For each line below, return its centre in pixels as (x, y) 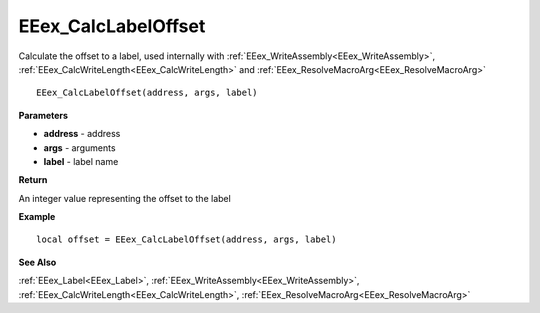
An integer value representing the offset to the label (125, 198)
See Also (37, 262)
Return (33, 180)
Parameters (43, 115)
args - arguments (79, 147)
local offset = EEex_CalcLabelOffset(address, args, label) (186, 239)
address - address (82, 134)
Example (37, 217)
